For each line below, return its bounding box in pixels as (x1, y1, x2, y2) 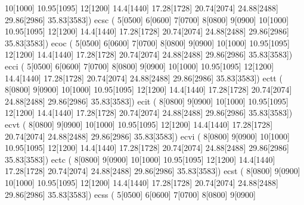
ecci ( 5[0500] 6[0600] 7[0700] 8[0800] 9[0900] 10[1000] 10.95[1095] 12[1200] (5, 59, 274, 72)
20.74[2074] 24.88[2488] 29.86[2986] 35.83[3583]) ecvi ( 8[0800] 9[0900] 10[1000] (5, 130, 290, 142)
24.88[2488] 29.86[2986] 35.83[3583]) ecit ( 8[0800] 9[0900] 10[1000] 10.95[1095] (5, 94, 289, 107)
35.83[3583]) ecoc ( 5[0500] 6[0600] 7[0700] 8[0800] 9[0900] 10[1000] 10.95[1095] (5, 36, 290, 49)
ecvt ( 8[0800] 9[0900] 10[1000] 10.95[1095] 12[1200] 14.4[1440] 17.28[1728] (5, 118, 273, 130)
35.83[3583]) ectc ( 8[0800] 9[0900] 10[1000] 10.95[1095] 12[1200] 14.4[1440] (5, 153, 275, 165)
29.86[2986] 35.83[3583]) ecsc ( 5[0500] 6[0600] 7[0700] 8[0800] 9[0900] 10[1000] (5, 13, 289, 26)
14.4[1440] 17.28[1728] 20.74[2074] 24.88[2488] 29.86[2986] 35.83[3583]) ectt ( (5, 71, 283, 84)
